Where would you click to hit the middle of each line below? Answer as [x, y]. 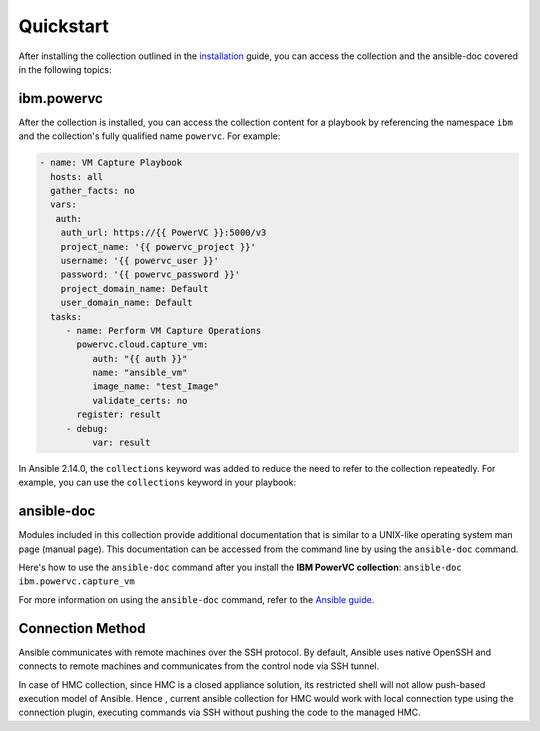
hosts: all [77, 176]
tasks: [66, 316]
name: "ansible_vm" [139, 373]
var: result [121, 443]
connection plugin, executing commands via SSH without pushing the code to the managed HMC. [220, 712]
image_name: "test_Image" [155, 386]
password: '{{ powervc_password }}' [150, 274]
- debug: [87, 428]
